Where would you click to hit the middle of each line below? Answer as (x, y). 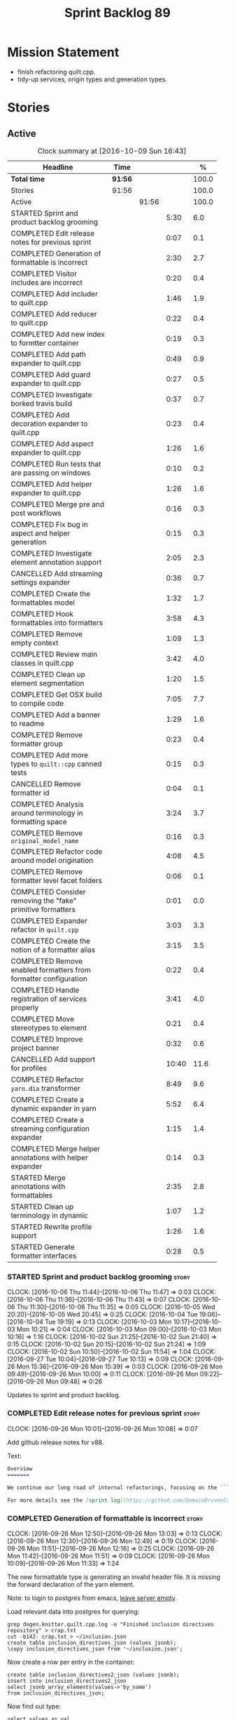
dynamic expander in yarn (54, 1108)
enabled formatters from (51, 969)
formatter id (30, 793)
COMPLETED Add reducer (54, 314)
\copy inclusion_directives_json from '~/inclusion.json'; (95, 1649)
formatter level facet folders (57, 880)
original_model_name (45, 841)
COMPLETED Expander (49, 920)
